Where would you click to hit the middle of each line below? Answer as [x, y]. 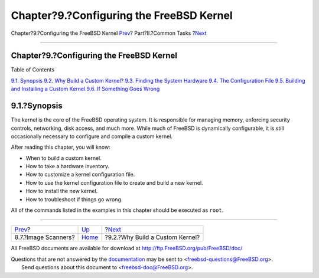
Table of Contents [33, 70]
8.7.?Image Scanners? [45, 237]
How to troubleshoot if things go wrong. [74, 199]
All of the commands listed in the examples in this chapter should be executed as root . [117, 210]
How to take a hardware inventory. [67, 166]
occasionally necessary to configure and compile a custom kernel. [92, 136]
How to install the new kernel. [62, 191]
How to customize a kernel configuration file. [80, 175]
